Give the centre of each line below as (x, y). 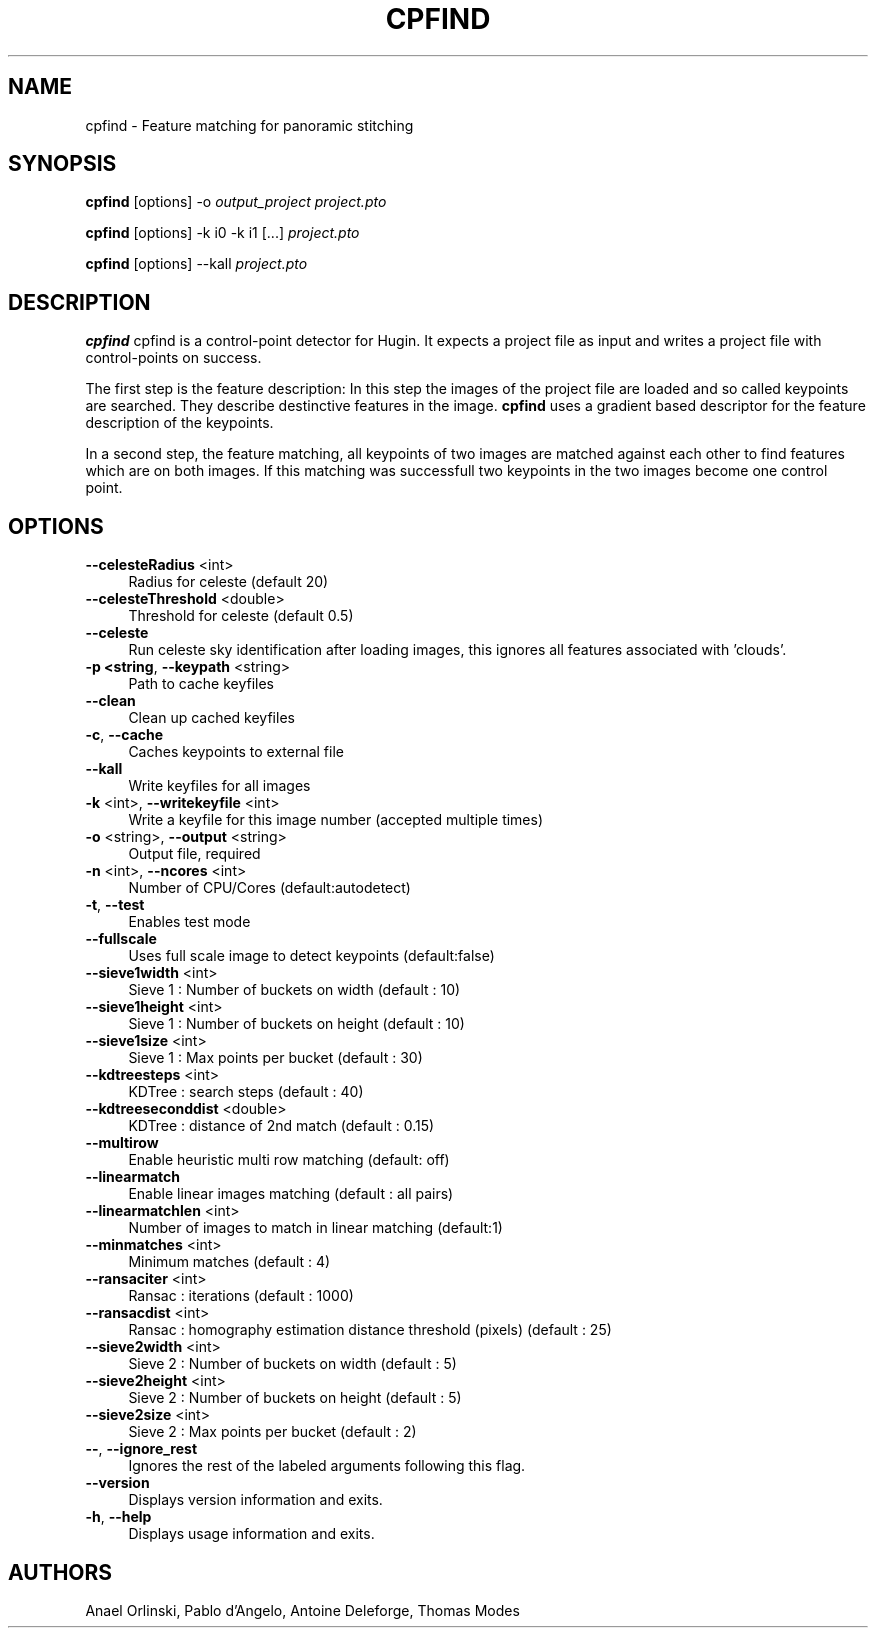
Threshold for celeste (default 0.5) (241, 616)
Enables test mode (189, 922)
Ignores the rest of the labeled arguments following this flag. (327, 1466)
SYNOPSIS (62, 164)
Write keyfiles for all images (219, 786)
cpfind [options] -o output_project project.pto (236, 202)
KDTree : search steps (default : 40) (246, 1092)
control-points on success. (173, 358)
